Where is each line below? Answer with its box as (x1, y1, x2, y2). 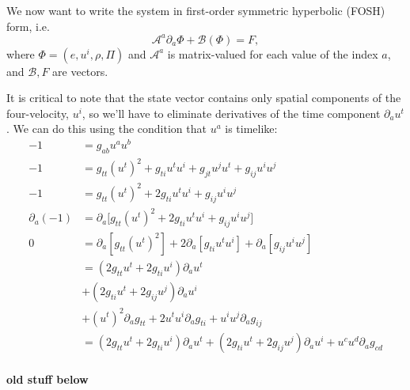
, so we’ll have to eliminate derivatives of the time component (82, 104, 381, 121)
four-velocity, (6, 104, 70, 121)
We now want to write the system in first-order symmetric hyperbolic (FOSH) (6, 2, 385, 18)
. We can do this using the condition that (6, 120, 207, 137)
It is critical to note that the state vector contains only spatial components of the (6, 89, 401, 106)
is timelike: (225, 120, 278, 137)
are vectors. (52, 62, 108, 79)
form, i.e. (6, 17, 50, 34)
